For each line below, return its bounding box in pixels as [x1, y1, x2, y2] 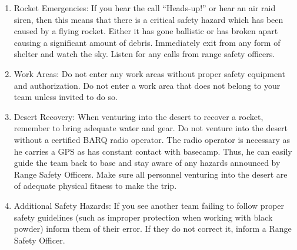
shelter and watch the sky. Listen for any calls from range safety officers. [14, 48, 275, 60]
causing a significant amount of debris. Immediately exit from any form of [14, 36, 281, 48]
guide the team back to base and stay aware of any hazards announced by [14, 156, 281, 169]
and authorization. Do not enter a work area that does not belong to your [14, 79, 281, 91]
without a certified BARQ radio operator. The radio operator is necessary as [14, 133, 291, 145]
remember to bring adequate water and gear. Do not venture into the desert [14, 122, 288, 134]
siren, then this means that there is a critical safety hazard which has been [14, 13, 283, 25]
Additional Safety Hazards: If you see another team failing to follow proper [14, 199, 285, 211]
